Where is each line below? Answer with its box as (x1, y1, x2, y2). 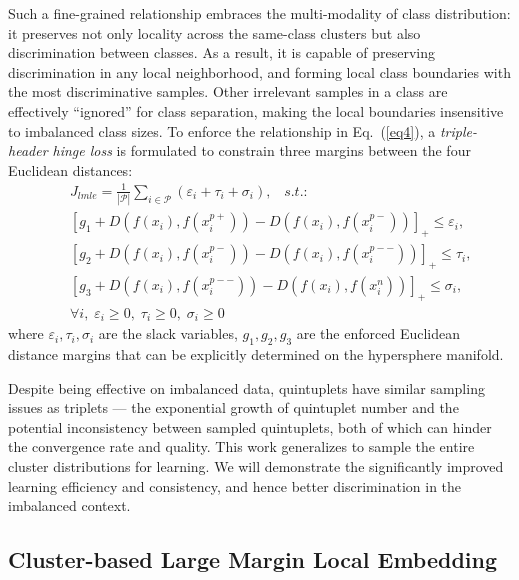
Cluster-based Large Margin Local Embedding (8, 544, 498, 575)
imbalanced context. (8, 495, 131, 516)
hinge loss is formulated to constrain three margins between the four (52, 140, 471, 161)
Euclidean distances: (8, 159, 133, 180)
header (8, 140, 48, 161)
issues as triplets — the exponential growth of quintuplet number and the (8, 397, 459, 418)
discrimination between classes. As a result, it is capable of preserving (8, 42, 435, 63)
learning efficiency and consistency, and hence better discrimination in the (8, 475, 462, 496)
